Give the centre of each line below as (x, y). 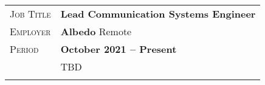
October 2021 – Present (119, 49)
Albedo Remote (96, 31)
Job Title (30, 14)
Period (24, 49)
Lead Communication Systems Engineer (158, 14)
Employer (30, 31)
